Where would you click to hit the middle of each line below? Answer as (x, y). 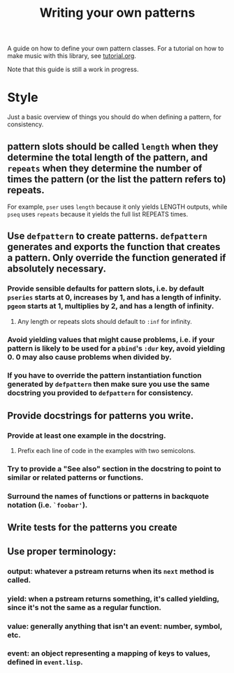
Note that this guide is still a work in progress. (73, 69)
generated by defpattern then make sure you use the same (109, 384)
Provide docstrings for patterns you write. (101, 416)
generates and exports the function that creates (114, 247)
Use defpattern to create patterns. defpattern (108, 236)
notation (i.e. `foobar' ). (47, 505)
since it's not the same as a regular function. (85, 607)
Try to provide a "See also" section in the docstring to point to (114, 469)
